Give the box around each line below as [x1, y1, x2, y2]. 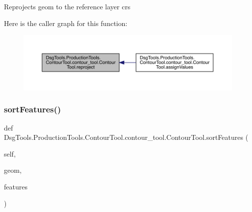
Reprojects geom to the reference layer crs [4, 1, 131, 11]
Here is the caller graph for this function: [4, 18, 128, 28]
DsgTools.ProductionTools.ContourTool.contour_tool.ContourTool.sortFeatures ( [4, 132, 249, 142]
